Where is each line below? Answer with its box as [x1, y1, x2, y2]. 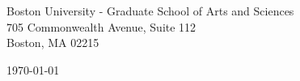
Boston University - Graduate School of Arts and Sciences [6, 2, 294, 19]
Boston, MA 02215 [6, 34, 99, 51]
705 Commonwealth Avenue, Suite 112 [6, 18, 196, 35]
